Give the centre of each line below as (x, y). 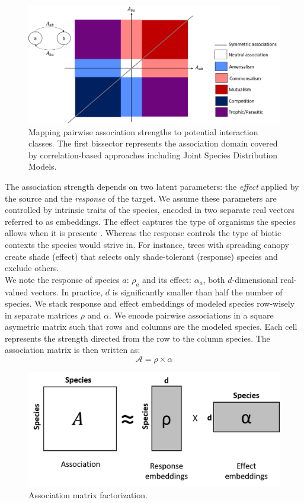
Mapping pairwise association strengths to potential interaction (143, 131)
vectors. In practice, (67, 292)
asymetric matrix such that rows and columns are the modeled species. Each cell (151, 327)
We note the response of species (62, 279)
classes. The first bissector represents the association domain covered (153, 143)
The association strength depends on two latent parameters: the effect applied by (152, 186)
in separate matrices (41, 315)
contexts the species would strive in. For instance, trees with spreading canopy (147, 244)
